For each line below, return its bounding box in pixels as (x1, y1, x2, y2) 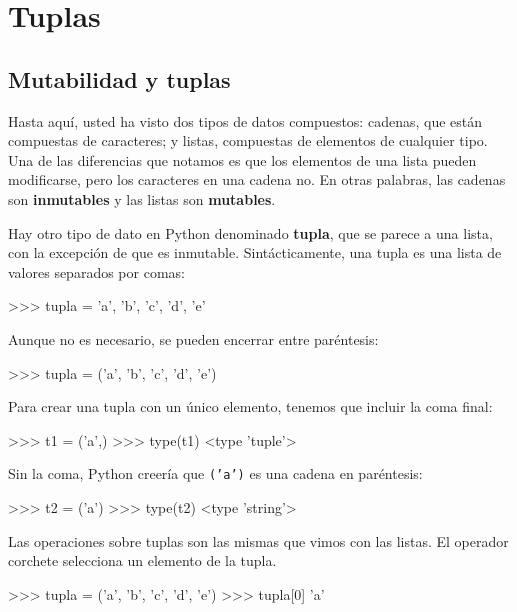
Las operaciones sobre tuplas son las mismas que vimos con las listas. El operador (8, 530, 509, 551)
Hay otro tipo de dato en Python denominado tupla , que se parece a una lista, (8, 222, 493, 243)
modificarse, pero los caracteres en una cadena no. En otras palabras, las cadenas (8, 169, 506, 190)
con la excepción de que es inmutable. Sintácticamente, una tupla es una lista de (8, 242, 502, 263)
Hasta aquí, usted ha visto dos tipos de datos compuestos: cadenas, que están (8, 110, 483, 131)
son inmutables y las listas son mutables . (8, 188, 276, 209)
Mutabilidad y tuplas (8, 63, 231, 94)
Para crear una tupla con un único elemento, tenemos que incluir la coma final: (8, 396, 493, 417)
